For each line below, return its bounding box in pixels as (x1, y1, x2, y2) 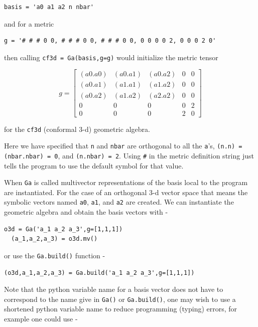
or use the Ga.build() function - (4, 250, 105, 260)
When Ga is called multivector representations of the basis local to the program (4, 177, 248, 188)
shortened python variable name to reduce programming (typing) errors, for (4, 303, 237, 314)
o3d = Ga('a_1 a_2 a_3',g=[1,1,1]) (4, 225, 123, 233)
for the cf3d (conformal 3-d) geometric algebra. (4, 123, 150, 134)
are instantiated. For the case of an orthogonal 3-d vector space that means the (4, 187, 248, 197)
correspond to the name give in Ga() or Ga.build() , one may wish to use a (4, 293, 236, 304)
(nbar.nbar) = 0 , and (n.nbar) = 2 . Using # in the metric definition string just (4, 150, 254, 160)
